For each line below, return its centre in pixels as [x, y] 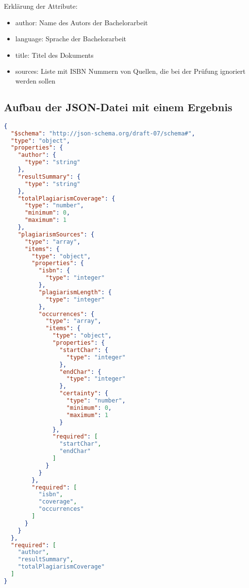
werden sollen [35, 80]
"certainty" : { [84, 394]
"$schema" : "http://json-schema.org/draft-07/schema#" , [103, 133]
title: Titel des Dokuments [54, 55]
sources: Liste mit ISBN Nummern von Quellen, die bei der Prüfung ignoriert [130, 71]
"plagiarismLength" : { [75, 292]
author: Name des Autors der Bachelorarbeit [82, 22]
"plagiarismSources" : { [56, 234]
